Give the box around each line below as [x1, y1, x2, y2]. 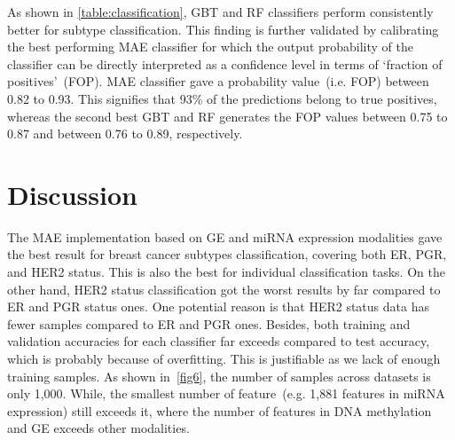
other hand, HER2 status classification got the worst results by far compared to [7, 279, 441, 298]
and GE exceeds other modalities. [7, 419, 190, 437]
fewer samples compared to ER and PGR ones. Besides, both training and [7, 314, 411, 333]
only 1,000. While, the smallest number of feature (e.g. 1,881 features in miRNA [7, 384, 445, 403]
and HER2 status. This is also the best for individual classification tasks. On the [7, 263, 445, 281]
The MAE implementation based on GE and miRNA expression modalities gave [7, 227, 443, 246]
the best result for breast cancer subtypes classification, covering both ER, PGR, [7, 245, 447, 263]
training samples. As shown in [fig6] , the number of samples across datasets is [7, 366, 431, 385]
